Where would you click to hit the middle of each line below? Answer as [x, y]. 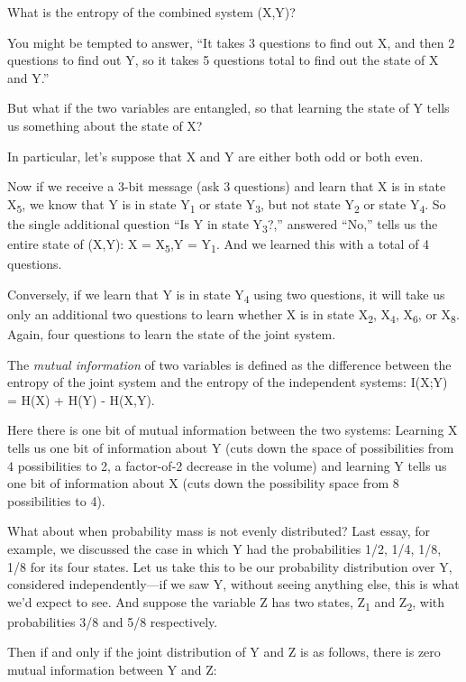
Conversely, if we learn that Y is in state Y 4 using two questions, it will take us [226, 295]
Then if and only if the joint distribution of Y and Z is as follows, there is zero [224, 652]
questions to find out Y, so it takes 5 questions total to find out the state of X [223, 60]
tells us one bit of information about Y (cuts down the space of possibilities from [231, 447]
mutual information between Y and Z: [112, 669]
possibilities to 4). [56, 500]
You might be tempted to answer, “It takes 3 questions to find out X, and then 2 [231, 42]
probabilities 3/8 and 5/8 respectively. [113, 621]
